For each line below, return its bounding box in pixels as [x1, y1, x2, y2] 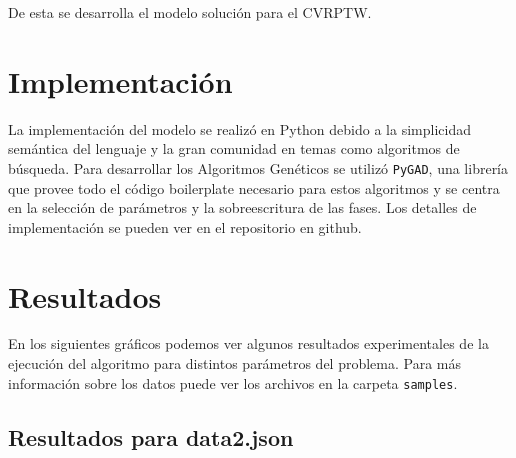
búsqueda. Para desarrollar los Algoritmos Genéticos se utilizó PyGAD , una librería [8, 157, 509, 178]
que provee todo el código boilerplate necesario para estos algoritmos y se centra [8, 177, 500, 198]
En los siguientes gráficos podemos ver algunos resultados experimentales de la [8, 333, 489, 354]
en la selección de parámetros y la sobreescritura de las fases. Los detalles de [8, 197, 477, 218]
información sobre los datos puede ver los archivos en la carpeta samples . [8, 372, 458, 393]
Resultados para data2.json [8, 421, 294, 452]
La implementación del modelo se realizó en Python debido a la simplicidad [8, 118, 471, 139]
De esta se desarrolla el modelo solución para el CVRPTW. [8, 2, 372, 22]
